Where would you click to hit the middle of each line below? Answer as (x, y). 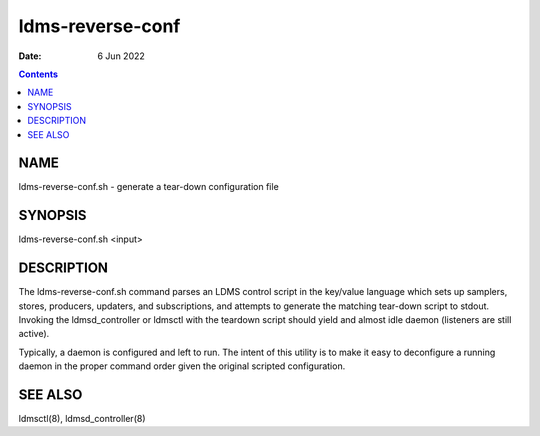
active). (34, 334)
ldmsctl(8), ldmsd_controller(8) (82, 419)
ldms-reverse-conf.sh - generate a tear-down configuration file (148, 187)
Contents (38, 74)
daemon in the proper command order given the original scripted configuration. (182, 366)
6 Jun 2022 (121, 56)
